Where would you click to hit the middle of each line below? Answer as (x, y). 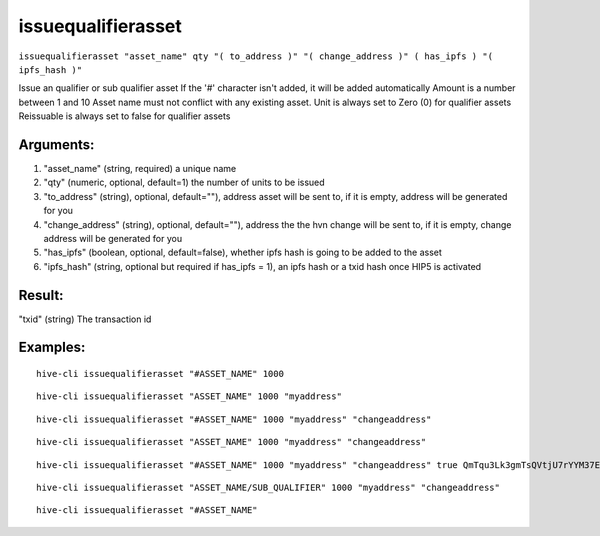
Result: (41, 295)
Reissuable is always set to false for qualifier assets (124, 116)
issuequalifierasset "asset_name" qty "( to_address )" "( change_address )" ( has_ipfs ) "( (256, 56)
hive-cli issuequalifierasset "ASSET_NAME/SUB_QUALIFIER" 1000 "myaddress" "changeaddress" (268, 488)
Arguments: (56, 144)
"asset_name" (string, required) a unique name (140, 169)
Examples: (52, 347)
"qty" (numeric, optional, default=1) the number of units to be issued (184, 182)
